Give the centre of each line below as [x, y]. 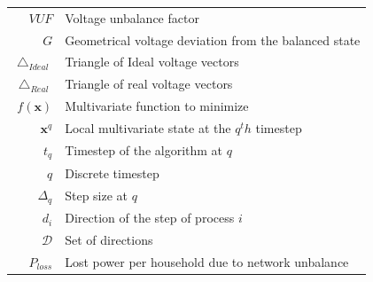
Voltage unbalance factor [132, 17]
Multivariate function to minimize [157, 106]
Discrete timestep [112, 172]
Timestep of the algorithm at [144, 150]
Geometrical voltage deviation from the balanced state [213, 39]
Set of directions [109, 239]
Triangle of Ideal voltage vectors [152, 62]
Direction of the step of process [150, 218]
